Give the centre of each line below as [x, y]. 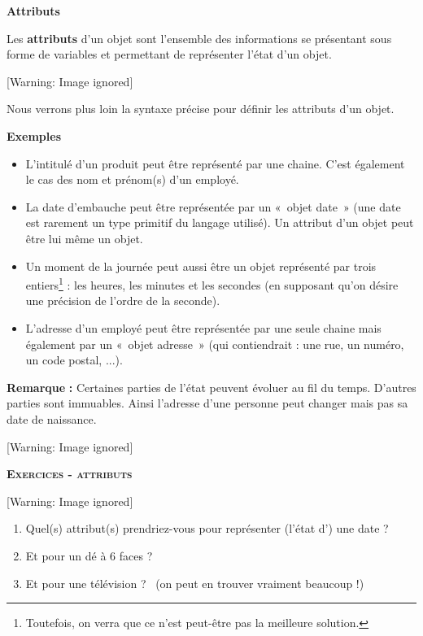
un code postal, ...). [74, 360]
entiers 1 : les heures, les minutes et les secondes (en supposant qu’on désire [212, 283]
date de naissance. [52, 418]
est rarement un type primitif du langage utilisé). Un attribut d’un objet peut [220, 222]
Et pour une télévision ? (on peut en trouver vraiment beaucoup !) [195, 583]
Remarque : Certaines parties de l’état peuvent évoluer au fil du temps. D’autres [211, 387]
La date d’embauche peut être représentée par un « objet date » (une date [213, 206]
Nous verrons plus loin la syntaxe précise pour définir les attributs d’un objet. [201, 109]
